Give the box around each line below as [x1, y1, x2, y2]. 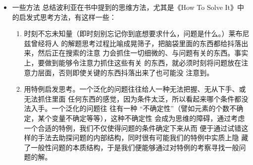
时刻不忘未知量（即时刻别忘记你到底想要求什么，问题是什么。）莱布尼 [24, 28, 250, 39]
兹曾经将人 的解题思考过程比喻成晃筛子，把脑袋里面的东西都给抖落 [24, 38, 242, 48]
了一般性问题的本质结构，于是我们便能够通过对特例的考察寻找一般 [24, 142, 239, 152]
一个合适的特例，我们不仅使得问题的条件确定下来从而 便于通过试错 [24, 122, 242, 133]
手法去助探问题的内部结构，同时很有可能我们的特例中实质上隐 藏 [38, 132, 249, 143]
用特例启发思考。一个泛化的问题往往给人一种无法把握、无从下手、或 [24, 84, 246, 94]
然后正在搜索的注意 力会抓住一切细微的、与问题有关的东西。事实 [38, 48, 249, 58]
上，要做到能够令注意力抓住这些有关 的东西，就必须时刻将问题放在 [24, 57, 242, 67]
